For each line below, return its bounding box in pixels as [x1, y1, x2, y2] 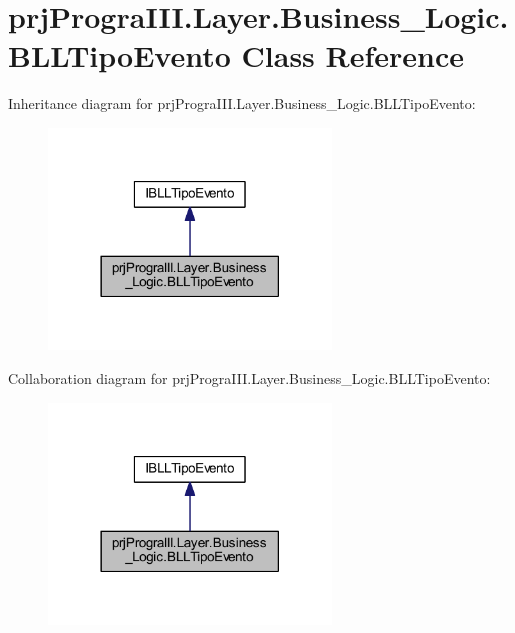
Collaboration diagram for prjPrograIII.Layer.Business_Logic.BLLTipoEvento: [8, 368, 491, 389]
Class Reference [241, 35, 465, 76]
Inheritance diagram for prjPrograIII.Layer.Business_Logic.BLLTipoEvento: [8, 93, 476, 114]
